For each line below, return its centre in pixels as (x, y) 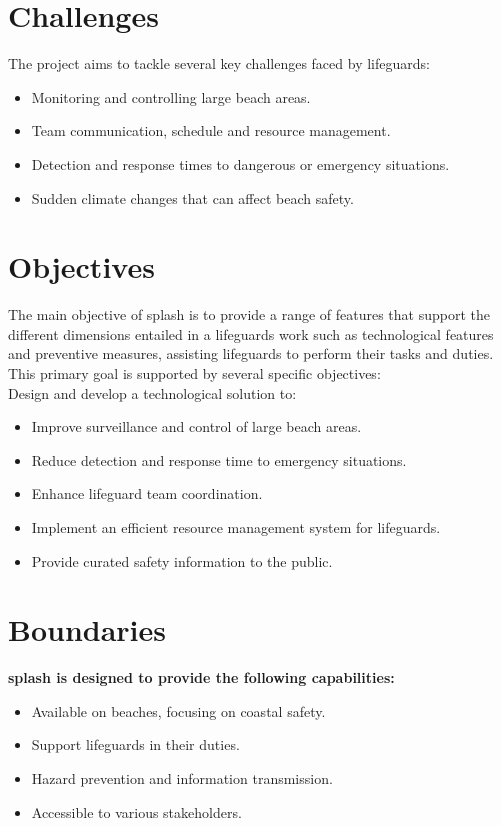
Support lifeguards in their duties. (135, 744)
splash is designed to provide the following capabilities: (201, 677)
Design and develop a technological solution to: (152, 392)
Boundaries (87, 629)
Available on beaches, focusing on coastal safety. (178, 710)
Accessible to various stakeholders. (136, 811)
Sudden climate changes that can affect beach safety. (192, 197)
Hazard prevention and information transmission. (182, 778)
